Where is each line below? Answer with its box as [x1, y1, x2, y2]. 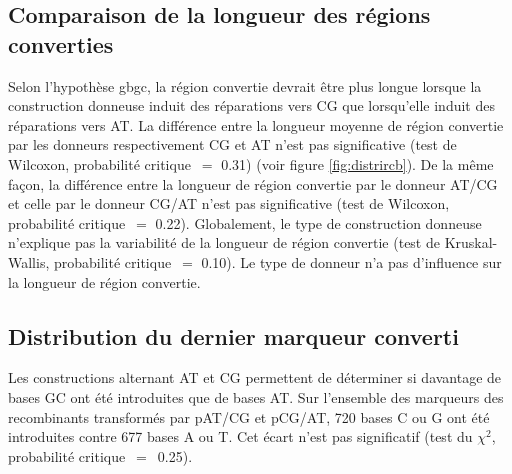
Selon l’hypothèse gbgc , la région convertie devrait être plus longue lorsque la [8, 75, 482, 96]
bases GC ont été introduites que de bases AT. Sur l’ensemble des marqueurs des [8, 386, 504, 407]
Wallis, [8, 251, 50, 272]
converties [8, 28, 114, 59]
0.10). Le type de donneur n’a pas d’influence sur [201, 251, 502, 272]
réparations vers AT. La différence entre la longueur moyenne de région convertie [8, 114, 504, 135]
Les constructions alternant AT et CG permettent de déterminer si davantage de [8, 367, 502, 388]
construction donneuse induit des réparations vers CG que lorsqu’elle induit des [8, 95, 495, 116]
